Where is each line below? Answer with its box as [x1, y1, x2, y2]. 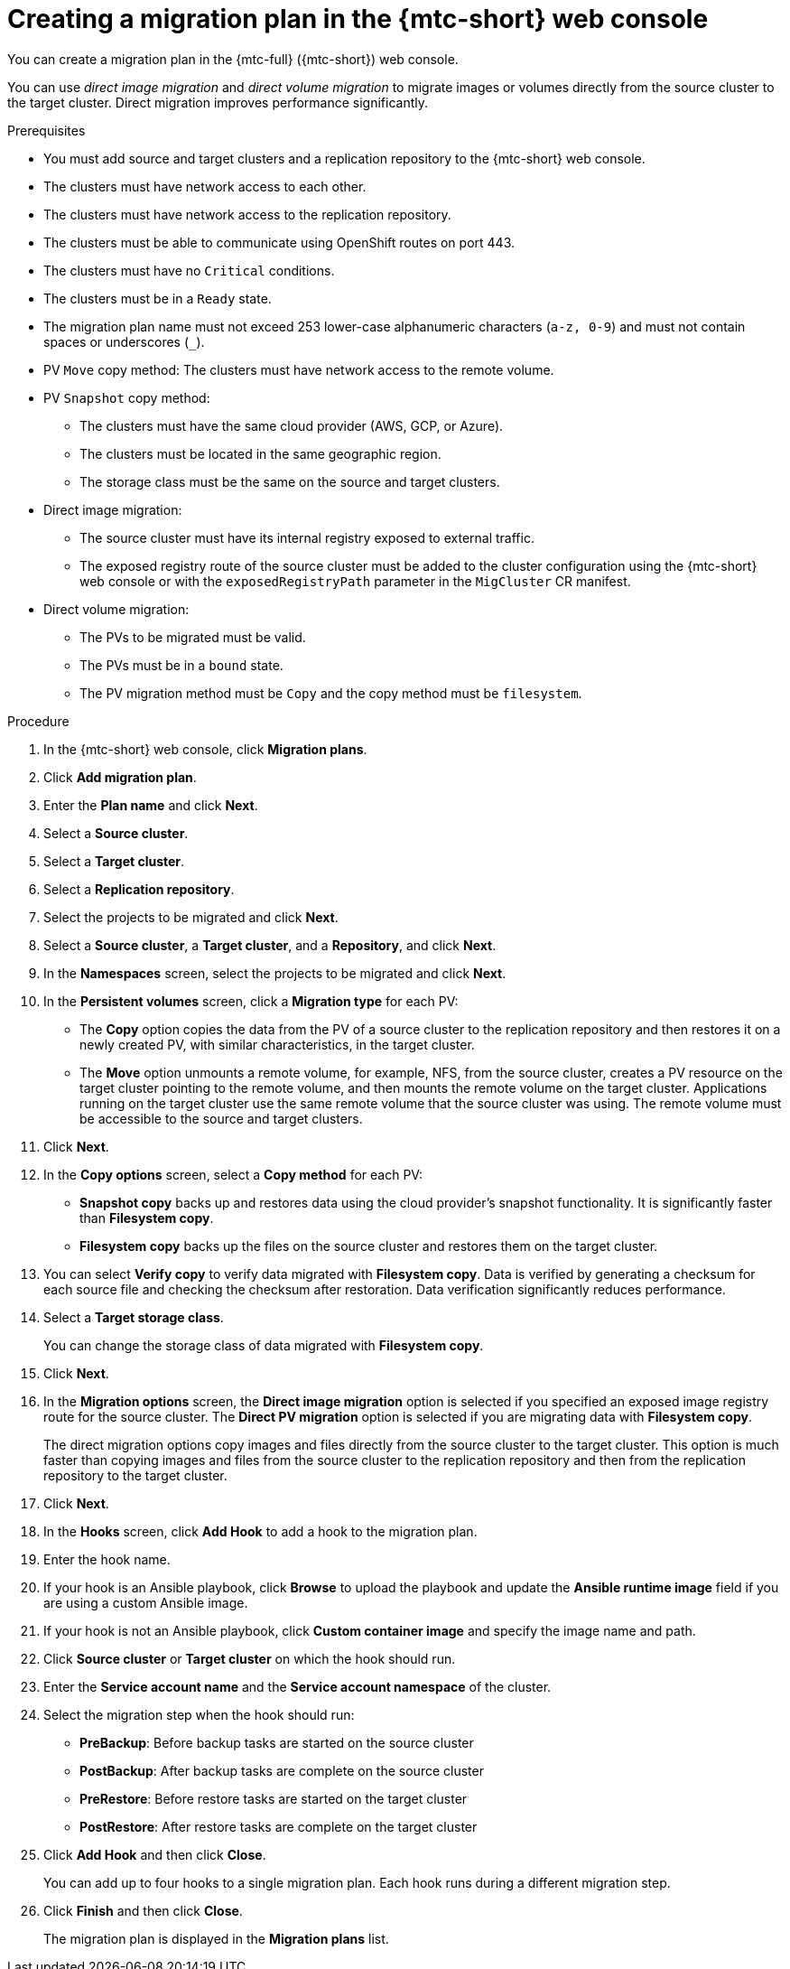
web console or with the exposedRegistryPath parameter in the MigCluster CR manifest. [79, 573, 631, 589]
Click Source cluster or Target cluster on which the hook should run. [43, 1650, 456, 1666]
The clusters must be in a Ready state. [43, 290, 272, 306]
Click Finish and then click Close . [43, 1902, 243, 1918]
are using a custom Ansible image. [43, 1594, 248, 1610]
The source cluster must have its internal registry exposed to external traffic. [79, 529, 534, 546]
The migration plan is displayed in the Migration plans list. [43, 1930, 389, 1946]
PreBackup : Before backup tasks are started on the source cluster [79, 1734, 474, 1750]
